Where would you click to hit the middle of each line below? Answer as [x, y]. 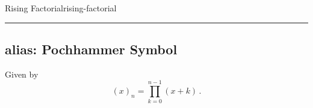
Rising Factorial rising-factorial [61, 8]
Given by [22, 74]
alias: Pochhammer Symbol [91, 49]
